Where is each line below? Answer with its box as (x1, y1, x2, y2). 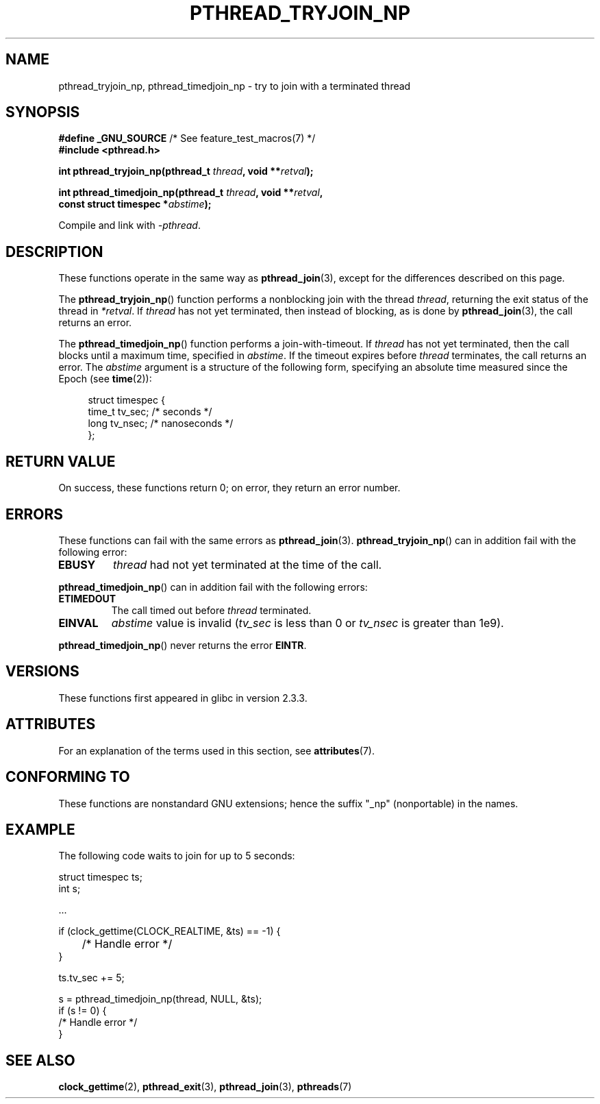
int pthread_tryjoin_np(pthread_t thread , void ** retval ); (58, 165, 314, 177)
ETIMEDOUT (58, 592, 116, 604)
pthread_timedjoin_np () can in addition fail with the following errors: (58, 580, 368, 593)
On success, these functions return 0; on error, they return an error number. (58, 482, 401, 494)
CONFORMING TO (5, 768, 130, 786)
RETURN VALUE (5, 452, 116, 470)
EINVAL (58, 615, 99, 630)
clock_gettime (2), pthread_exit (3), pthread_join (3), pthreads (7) (58, 1081, 352, 1093)
